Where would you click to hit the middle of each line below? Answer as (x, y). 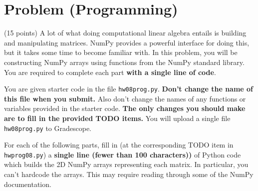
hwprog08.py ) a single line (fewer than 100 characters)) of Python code (123, 154)
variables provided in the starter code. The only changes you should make (125, 108)
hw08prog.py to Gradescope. (48, 128)
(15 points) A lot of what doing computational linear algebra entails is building (125, 33)
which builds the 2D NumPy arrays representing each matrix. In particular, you (126, 164)
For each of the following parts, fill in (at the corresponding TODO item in (119, 145)
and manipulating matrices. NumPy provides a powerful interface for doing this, (127, 42)
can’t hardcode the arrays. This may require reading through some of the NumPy (129, 174)
